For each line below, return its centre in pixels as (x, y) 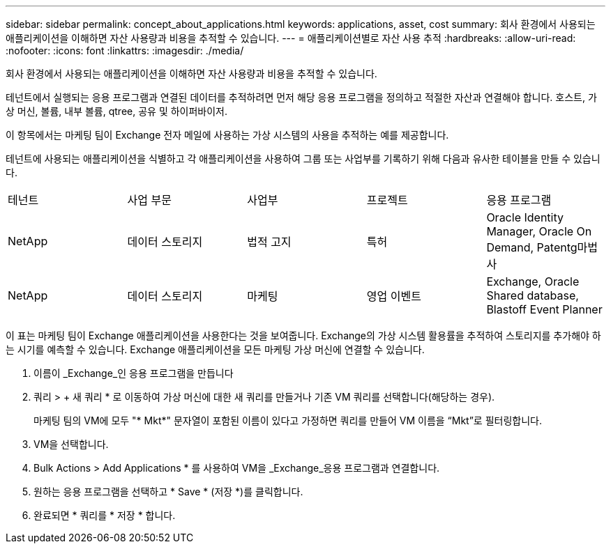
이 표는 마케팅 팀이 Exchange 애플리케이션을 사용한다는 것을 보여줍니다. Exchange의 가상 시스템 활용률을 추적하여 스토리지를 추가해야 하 (303, 335)
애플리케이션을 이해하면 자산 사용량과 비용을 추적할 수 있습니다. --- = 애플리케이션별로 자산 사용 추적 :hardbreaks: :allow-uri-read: (291, 38)
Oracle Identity (525, 217)
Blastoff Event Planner (544, 309)
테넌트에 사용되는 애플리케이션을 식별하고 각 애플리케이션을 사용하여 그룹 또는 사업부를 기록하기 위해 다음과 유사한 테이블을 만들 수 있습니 (303, 158)
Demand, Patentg (532, 247)
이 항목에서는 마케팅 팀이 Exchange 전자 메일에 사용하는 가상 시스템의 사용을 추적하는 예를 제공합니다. (227, 135)
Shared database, (533, 295)
